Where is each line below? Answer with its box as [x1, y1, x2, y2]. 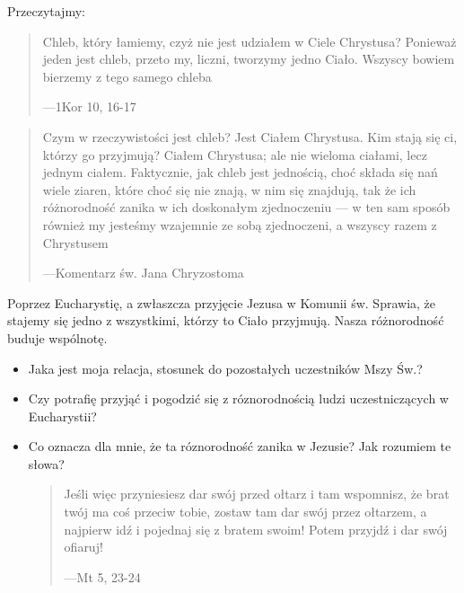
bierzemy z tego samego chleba [42, 66, 212, 85]
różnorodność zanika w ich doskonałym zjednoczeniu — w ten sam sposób [42, 198, 451, 217]
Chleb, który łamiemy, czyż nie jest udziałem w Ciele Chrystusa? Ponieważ [42, 31, 457, 50]
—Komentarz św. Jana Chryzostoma [42, 263, 244, 282]
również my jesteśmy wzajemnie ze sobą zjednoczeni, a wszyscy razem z [42, 215, 437, 234]
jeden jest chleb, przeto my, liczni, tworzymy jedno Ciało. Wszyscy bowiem [42, 49, 455, 68]
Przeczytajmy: [7, 2, 85, 20]
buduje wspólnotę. [7, 328, 108, 347]
